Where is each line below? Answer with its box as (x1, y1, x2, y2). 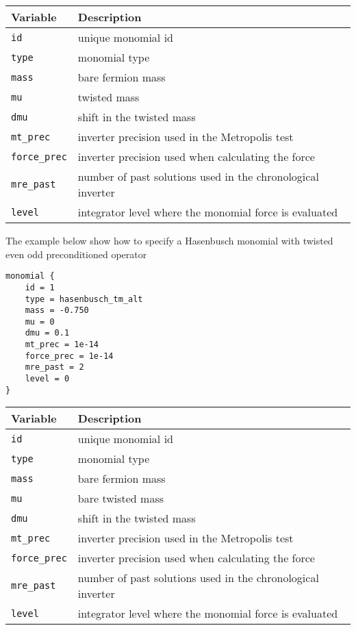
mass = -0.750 (25, 305, 89, 316)
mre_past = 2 (25, 362, 84, 373)
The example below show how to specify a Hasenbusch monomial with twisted (5, 234, 333, 247)
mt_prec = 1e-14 (25, 340, 99, 350)
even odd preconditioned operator (5, 247, 147, 261)
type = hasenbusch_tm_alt (25, 294, 143, 304)
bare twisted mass (77, 490, 164, 507)
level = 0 (25, 374, 70, 384)
